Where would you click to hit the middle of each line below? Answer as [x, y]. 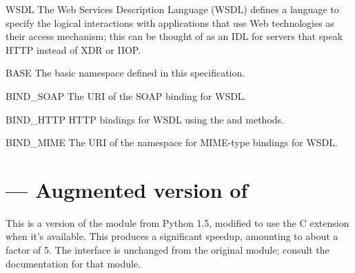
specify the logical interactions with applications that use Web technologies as [170, 22]
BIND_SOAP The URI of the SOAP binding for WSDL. [126, 95]
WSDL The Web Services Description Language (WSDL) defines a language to [172, 9]
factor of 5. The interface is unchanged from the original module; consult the [168, 250]
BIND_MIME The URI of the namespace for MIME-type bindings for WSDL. [172, 142]
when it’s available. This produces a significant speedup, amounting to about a [172, 236]
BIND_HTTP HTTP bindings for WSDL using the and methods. [145, 119]
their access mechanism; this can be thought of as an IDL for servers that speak [174, 36]
